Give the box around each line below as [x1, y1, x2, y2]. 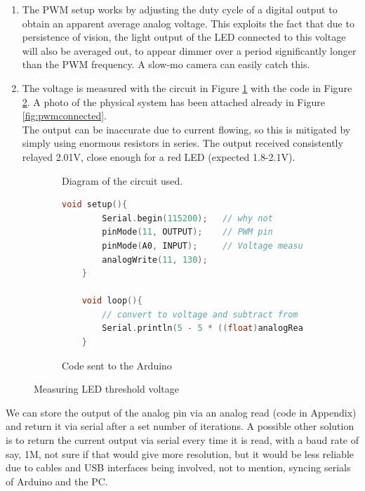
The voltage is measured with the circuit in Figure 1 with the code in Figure [22, 80, 352, 95]
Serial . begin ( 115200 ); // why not [102, 213, 273, 223]
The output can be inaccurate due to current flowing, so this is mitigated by [22, 122, 351, 136]
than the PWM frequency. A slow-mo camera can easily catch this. [22, 57, 310, 72]
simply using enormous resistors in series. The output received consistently [22, 136, 343, 150]
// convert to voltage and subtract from [102, 309, 298, 320]
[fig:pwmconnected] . [22, 108, 107, 123]
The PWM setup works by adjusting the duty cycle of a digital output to [22, 2, 338, 16]
